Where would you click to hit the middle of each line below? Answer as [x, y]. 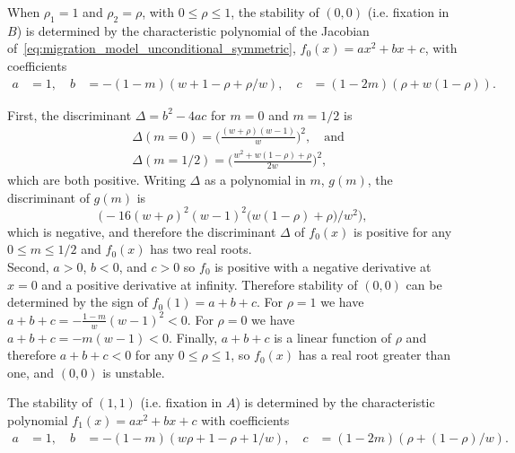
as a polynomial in [255, 180]
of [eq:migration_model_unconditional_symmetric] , [152, 48]
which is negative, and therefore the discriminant [142, 231]
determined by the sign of [78, 302]
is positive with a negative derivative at [323, 267]
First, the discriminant [70, 114]
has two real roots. [201, 249]
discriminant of [48, 197]
